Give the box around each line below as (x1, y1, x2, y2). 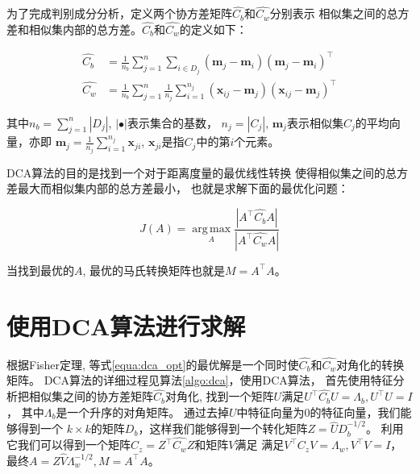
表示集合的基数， (127, 114, 218, 131)
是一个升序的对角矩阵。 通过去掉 (56, 403, 230, 420)
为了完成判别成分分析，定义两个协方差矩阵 (6, 5, 232, 22)
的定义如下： (179, 21, 247, 38)
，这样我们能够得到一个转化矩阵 (138, 420, 308, 437)
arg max (192, 223, 231, 235)
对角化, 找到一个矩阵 (165, 388, 274, 405)
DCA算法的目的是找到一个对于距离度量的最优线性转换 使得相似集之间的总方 (6, 164, 408, 181)
